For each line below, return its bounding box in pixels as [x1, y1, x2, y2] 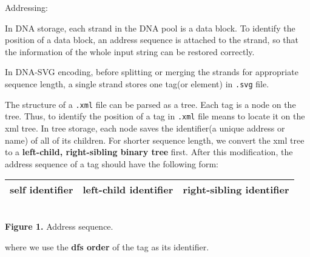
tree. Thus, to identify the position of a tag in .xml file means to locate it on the [5, 110, 305, 122]
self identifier [10, 182, 73, 197]
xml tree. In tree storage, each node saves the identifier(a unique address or [5, 121, 285, 134]
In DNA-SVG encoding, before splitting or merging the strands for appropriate [5, 65, 298, 78]
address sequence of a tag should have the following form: [5, 157, 218, 170]
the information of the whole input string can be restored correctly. [5, 45, 255, 58]
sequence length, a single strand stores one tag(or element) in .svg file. [5, 77, 269, 90]
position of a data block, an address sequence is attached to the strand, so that [5, 33, 298, 46]
